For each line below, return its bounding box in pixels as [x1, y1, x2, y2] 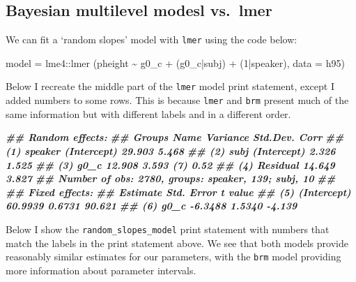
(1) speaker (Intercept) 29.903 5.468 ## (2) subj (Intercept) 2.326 [6, 143, 336, 158]
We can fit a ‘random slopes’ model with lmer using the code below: [6, 32, 297, 47]
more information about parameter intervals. [6, 262, 196, 277]
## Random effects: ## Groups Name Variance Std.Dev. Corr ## [6, 130, 344, 144]
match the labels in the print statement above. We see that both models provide [6, 235, 348, 250]
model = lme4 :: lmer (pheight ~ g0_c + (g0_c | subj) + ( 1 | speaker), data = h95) [6, 55, 345, 70]
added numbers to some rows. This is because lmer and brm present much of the [6, 93, 349, 107]
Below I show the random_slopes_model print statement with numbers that [6, 221, 330, 236]
